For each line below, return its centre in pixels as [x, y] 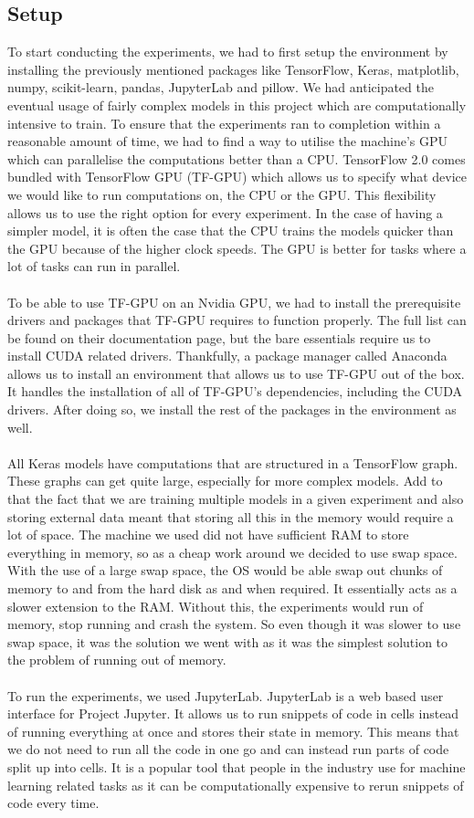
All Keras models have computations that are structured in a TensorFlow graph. [233, 462]
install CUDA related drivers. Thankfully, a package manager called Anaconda [227, 356]
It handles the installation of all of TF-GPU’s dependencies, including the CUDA [235, 391]
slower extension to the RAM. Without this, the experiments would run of [216, 606]
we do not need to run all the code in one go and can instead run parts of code [228, 749]
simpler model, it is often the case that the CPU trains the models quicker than [231, 231]
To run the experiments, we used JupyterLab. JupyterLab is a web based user [226, 695]
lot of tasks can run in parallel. [94, 266]
